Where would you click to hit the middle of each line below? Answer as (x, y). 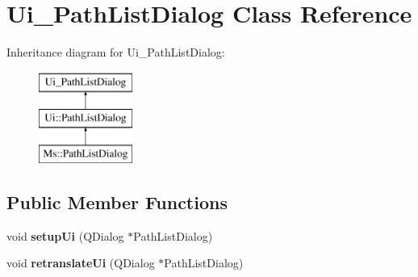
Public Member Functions (117, 202)
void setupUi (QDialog (65, 235)
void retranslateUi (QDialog (81, 263)
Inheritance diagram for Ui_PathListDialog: (116, 52)
